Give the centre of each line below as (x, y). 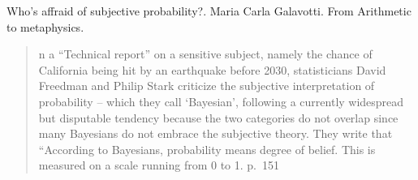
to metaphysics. (45, 26)
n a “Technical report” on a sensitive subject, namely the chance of (205, 54)
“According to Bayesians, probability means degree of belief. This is (207, 149)
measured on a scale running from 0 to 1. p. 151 (159, 165)
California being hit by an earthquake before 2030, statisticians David (212, 69)
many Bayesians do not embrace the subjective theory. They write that (215, 133)
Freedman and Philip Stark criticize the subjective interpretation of (207, 86)
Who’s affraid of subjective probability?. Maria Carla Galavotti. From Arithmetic (209, 11)
